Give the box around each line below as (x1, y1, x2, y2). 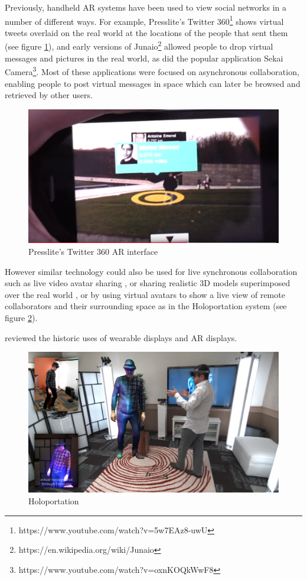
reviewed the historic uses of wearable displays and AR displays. (5, 331, 237, 344)
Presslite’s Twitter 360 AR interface (28, 245, 158, 258)
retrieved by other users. (5, 89, 93, 101)
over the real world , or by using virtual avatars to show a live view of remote (5, 288, 285, 300)
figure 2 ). (5, 311, 38, 323)
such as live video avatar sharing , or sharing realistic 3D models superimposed (5, 277, 290, 289)
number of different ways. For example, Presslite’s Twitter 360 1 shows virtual (5, 13, 284, 27)
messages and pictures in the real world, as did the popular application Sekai (5, 51, 283, 64)
